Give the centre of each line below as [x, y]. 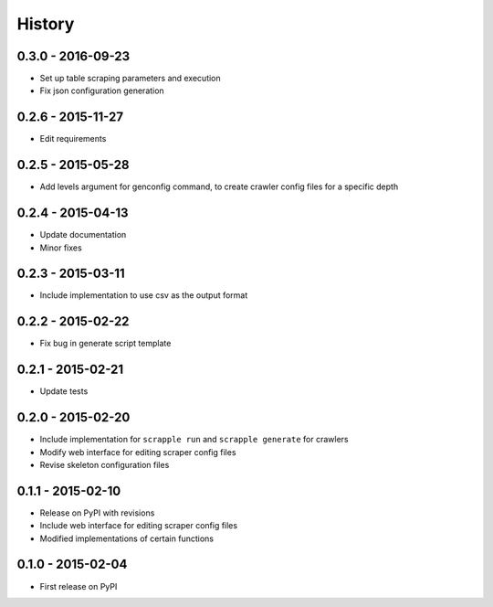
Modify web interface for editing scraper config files [138, 452]
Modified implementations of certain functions [127, 538]
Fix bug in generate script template [105, 344]
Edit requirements [73, 139]
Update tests [64, 391]
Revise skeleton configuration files [105, 464]
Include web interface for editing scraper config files [138, 526]
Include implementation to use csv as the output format [144, 295]
